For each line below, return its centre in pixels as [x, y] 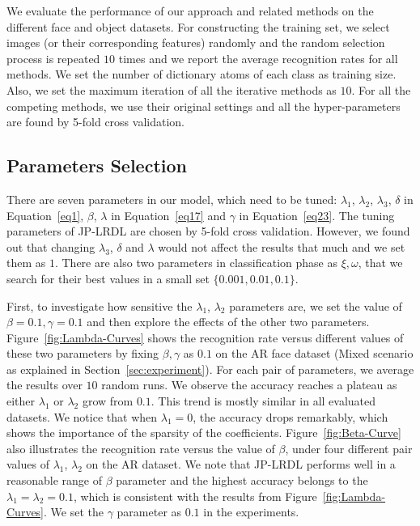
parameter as [149, 512]
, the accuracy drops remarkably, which [291, 416]
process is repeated [53, 58]
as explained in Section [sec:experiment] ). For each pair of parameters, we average [210, 369]
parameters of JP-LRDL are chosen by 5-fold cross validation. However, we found [208, 231]
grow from [108, 401]
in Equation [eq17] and [168, 215]
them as [26, 263]
